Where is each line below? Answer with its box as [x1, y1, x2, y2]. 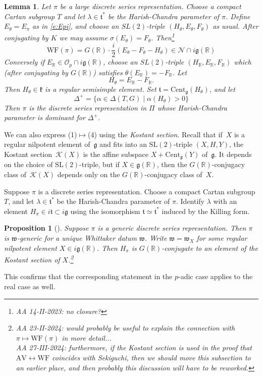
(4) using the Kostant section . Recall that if [87, 129, 223, 139]
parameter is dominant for [4, 112, 85, 123]
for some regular [196, 232, 247, 243]
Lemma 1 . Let [4, 1, 51, 11]
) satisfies [93, 67, 123, 77]
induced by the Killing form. [162, 205, 250, 216]
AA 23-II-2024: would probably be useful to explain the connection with [16, 323, 235, 333]
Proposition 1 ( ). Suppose [4, 223, 89, 233]
